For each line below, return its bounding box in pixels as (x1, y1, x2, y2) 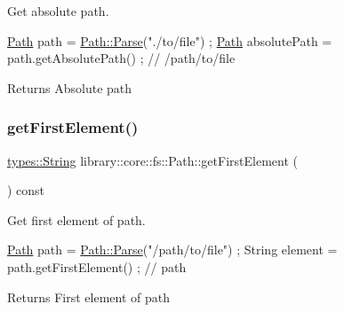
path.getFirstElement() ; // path (7, 257, 187, 276)
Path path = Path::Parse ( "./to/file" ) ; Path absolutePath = (7, 31, 332, 50)
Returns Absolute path (7, 78, 132, 97)
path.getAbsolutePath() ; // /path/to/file (7, 49, 236, 67)
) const (7, 181, 45, 199)
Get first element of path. (7, 210, 146, 229)
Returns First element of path (7, 287, 171, 306)
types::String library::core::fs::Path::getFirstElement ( (7, 151, 298, 169)
